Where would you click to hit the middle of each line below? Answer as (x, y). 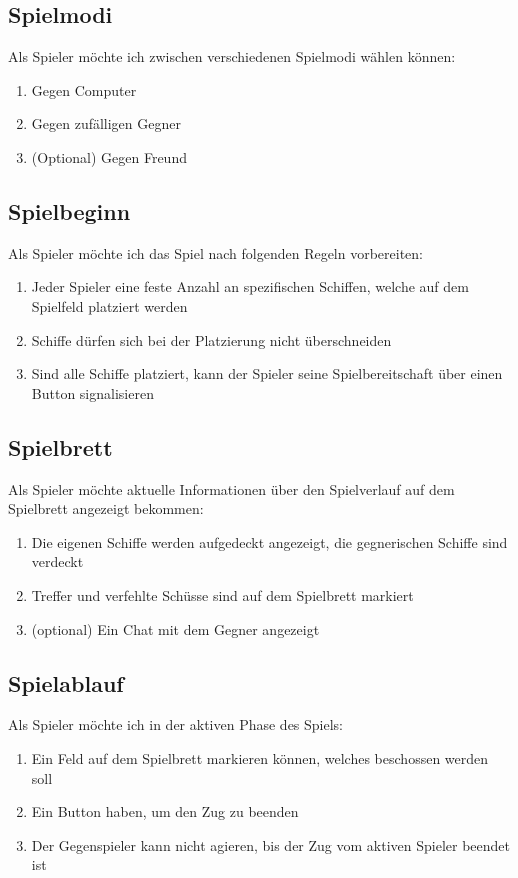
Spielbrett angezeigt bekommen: (106, 508)
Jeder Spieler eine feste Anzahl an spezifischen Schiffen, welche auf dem (250, 286)
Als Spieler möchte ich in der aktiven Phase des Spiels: (176, 724)
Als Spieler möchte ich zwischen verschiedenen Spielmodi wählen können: (232, 56)
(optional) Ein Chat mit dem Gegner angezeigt (175, 628)
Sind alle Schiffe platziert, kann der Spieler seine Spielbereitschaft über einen (267, 373)
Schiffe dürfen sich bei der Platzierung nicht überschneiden (211, 339)
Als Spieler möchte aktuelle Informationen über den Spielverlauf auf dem (231, 488)
